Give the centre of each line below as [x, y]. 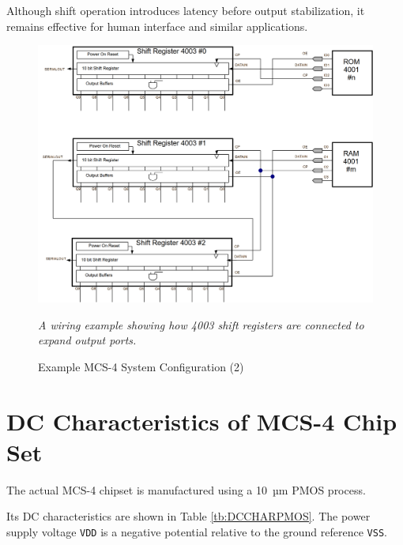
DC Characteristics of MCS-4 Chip [202, 421]
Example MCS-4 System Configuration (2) [141, 366]
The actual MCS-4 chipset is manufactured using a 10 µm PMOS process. [186, 489]
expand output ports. [87, 340]
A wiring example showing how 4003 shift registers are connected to [201, 324]
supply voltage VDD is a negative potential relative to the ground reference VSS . [197, 531]
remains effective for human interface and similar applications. [157, 26]
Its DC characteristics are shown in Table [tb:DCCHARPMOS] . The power [188, 516]
